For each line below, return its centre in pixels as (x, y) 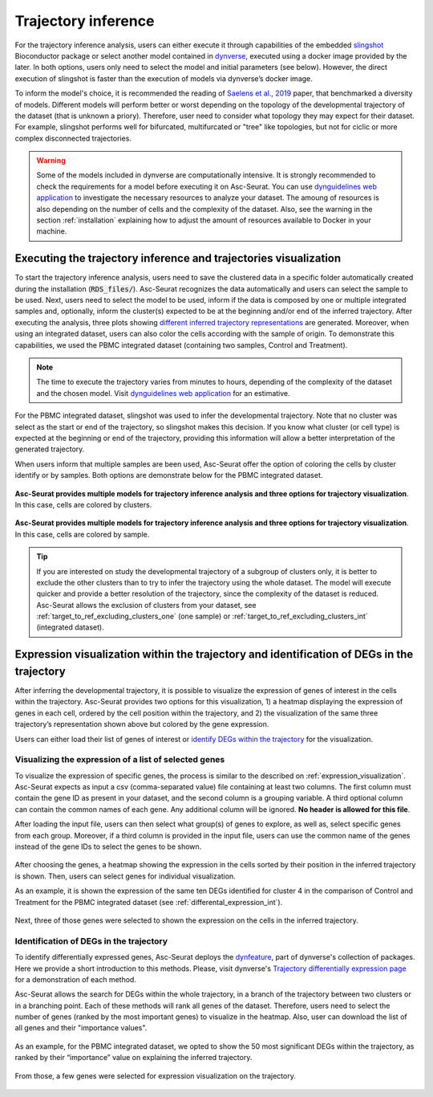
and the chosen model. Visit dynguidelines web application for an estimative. (163, 393)
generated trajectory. (50, 449)
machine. (52, 231)
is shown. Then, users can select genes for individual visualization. (125, 876)
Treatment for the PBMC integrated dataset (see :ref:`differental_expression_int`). (149, 902)
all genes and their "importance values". (81, 1028)
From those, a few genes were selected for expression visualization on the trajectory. (155, 1075)
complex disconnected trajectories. (73, 138)
